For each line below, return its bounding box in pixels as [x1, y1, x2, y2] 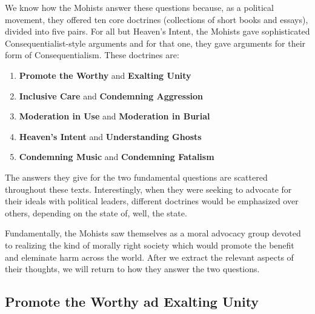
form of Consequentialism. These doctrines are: [5, 48, 179, 61]
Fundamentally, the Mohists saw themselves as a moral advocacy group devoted [5, 227, 301, 239]
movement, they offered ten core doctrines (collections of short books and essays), [5, 13, 308, 25]
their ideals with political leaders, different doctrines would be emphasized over [5, 195, 299, 207]
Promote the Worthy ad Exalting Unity [5, 292, 259, 311]
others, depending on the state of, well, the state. [5, 206, 187, 219]
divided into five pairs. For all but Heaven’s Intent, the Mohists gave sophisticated [5, 25, 310, 38]
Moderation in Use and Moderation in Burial [19, 110, 210, 122]
